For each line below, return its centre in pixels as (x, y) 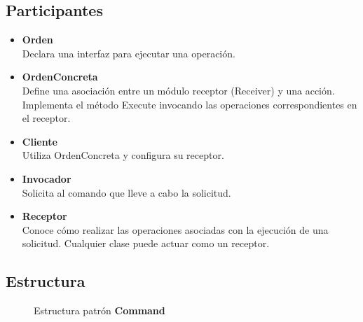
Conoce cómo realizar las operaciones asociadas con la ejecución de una (175, 229)
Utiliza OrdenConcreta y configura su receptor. (123, 155)
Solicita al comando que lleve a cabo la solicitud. (126, 192)
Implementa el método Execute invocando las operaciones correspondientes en (190, 104)
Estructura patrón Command (100, 310)
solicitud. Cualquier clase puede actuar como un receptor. (146, 243)
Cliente (40, 141)
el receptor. (46, 118)
